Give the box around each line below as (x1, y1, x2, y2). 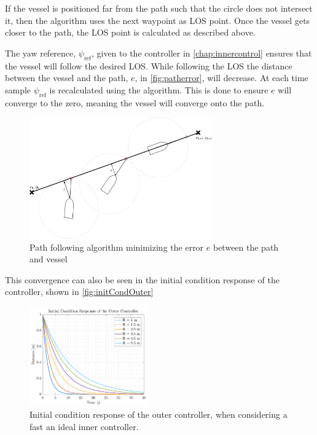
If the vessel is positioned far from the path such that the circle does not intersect (5, 2, 313, 14)
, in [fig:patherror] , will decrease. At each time (135, 71, 308, 84)
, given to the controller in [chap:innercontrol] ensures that (91, 46, 312, 59)
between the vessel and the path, (5, 71, 128, 84)
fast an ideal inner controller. (29, 420, 139, 433)
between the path (213, 240, 279, 253)
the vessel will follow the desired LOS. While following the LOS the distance (5, 59, 292, 72)
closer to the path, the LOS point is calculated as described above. (5, 26, 256, 39)
